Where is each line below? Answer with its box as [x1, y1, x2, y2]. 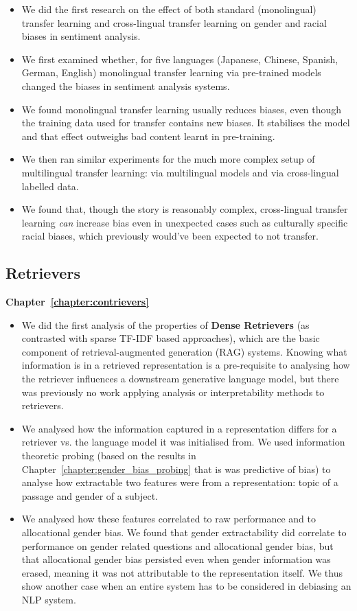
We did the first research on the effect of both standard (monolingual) [21, 2, 316, 16]
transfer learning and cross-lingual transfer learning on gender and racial [21, 15, 327, 30]
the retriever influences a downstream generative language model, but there [21, 371, 339, 386]
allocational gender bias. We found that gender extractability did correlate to [21, 525, 347, 540]
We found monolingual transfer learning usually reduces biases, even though [21, 102, 342, 116]
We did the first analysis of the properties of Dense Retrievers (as [21, 317, 310, 332]
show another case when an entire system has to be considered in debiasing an [21, 579, 352, 593]
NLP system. [21, 592, 76, 606]
